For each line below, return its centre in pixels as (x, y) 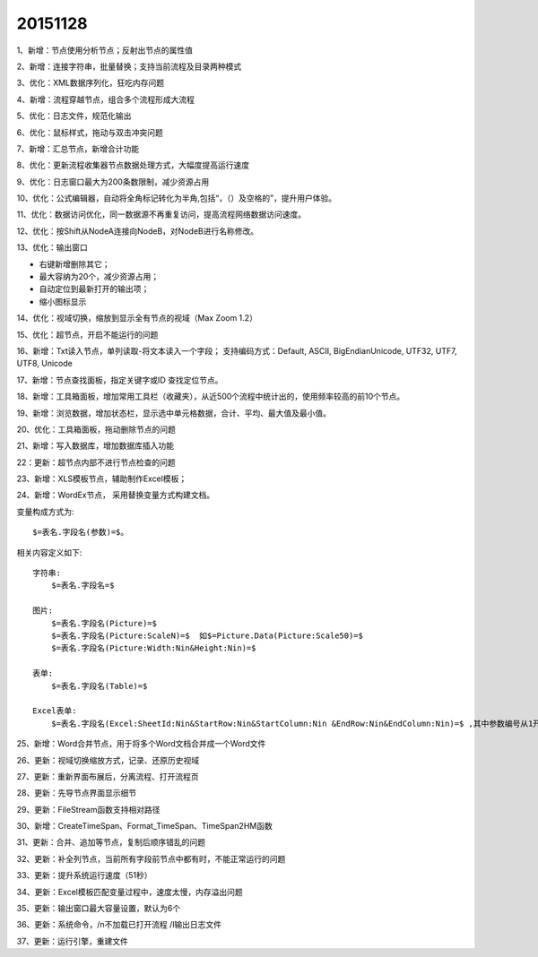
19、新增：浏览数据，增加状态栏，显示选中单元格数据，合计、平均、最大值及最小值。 (174, 413)
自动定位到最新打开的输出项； (94, 289)
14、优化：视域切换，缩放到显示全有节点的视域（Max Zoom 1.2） (137, 318)
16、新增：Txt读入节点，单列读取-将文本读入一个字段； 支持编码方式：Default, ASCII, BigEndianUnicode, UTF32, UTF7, (237, 350)
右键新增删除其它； (74, 263)
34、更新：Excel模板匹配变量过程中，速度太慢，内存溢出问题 (130, 892)
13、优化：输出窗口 (52, 247)
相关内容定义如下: (49, 552)
